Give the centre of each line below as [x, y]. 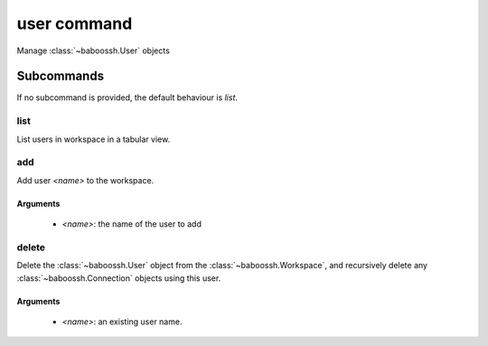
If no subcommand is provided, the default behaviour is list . [127, 98]
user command [75, 23]
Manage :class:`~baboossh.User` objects [94, 51]
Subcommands [60, 76]
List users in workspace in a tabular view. [94, 139]
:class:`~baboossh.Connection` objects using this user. [119, 278]
